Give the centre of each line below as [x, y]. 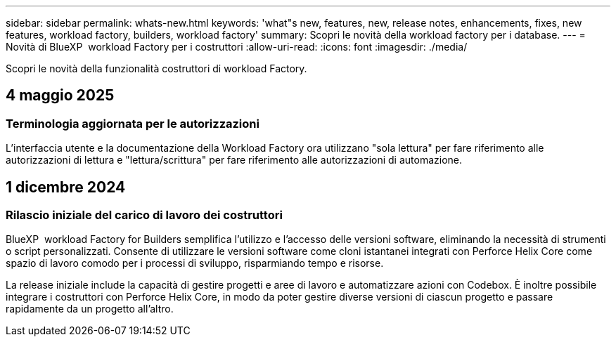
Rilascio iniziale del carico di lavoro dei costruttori [144, 215]
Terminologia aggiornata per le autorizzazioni [133, 123]
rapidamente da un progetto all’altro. [90, 309]
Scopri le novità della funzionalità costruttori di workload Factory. [156, 68]
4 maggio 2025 [60, 96]
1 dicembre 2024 [66, 187]
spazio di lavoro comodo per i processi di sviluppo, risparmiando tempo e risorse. [195, 263]
